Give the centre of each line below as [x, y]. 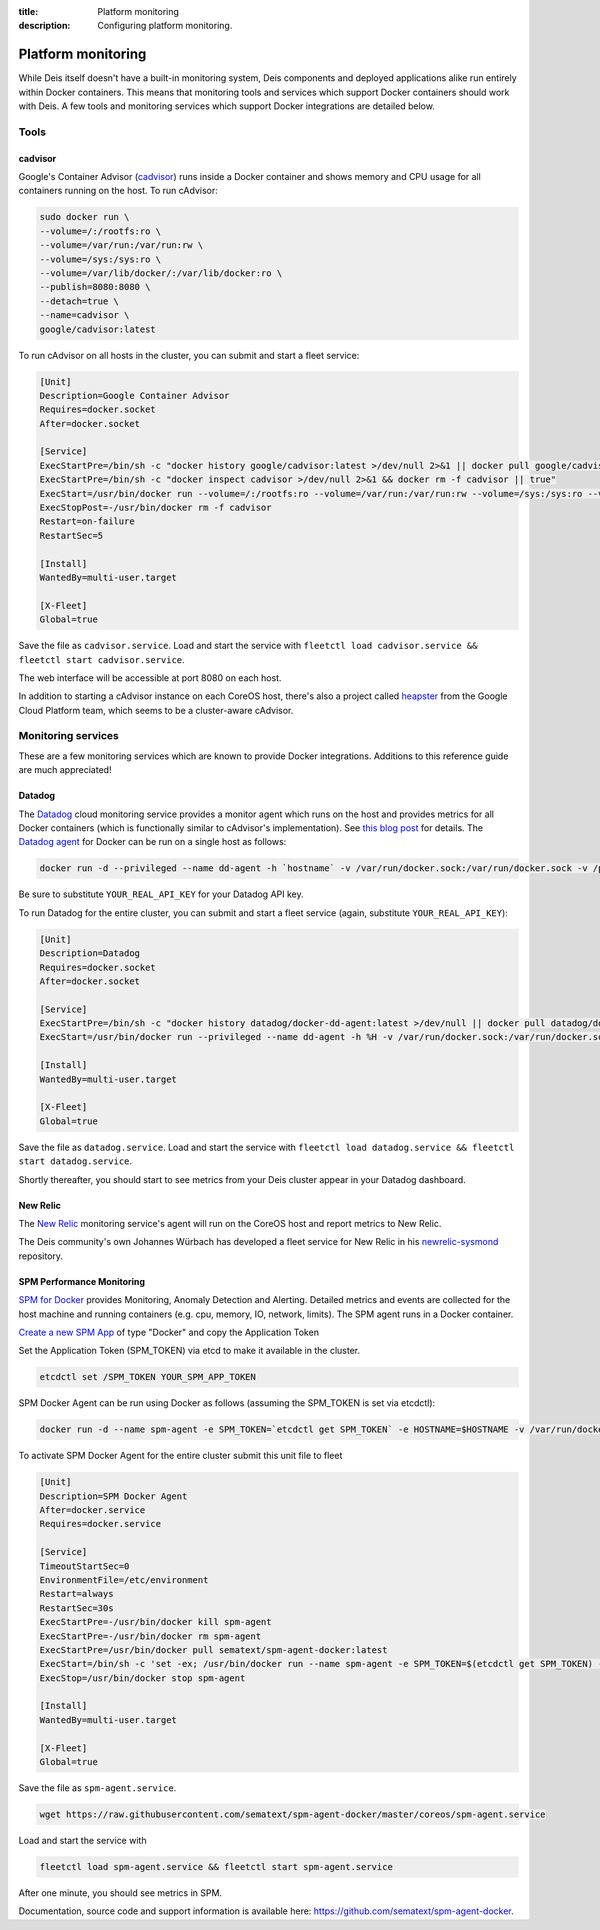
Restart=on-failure [87, 521]
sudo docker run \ [84, 217]
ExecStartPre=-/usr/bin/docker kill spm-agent [155, 1622]
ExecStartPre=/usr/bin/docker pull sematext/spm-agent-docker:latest [213, 1649]
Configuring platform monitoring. [165, 26]
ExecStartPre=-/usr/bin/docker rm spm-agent [150, 1636]
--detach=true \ [79, 301]
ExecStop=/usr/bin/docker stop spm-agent [142, 1678]
